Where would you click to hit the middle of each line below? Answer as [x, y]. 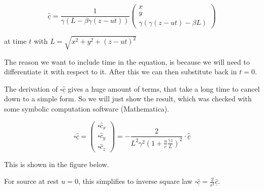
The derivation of [31, 88]
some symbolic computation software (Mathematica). [87, 109]
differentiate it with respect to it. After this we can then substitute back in [121, 72]
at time [15, 41]
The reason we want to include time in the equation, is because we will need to [127, 61]
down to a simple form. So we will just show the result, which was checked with [128, 99]
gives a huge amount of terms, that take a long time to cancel [164, 88]
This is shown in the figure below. [57, 164]
